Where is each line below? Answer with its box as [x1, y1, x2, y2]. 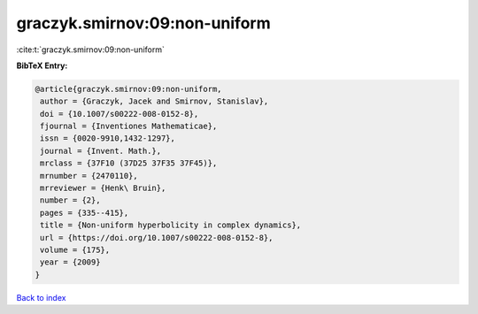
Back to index [16, 292, 66, 303]
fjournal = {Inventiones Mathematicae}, [40, 121, 218, 132]
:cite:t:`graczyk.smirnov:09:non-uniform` [16, 44, 166, 55]
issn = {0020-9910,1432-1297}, [40, 134, 176, 143]
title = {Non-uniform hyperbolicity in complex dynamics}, [40, 220, 302, 230]
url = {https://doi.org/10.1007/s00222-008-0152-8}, [40, 233, 274, 242]
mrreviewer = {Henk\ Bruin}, [40, 183, 166, 194]
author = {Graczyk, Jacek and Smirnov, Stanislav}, [40, 96, 269, 106]
